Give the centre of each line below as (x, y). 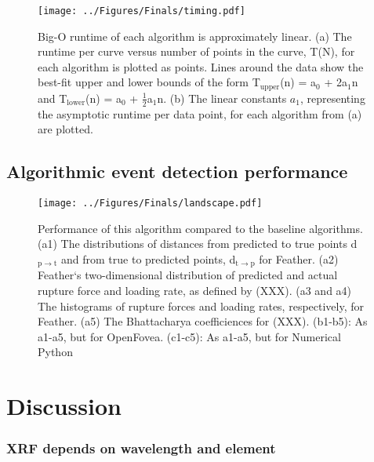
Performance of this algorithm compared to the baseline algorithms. (200, 228)
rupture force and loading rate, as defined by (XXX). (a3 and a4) (195, 290)
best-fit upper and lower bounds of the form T (149, 82)
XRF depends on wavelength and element (141, 448)
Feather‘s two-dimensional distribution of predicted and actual (188, 275)
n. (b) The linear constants (222, 98)
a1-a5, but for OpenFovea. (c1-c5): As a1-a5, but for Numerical (189, 336)
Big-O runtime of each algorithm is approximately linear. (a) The (195, 36)
